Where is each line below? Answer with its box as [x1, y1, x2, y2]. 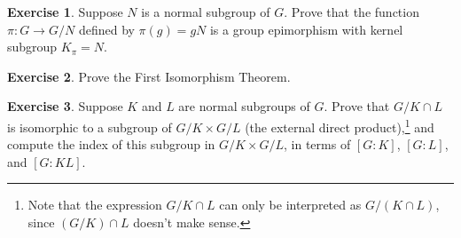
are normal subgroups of [178, 97, 310, 115]
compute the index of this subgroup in [7, 135, 215, 154]
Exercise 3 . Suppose [7, 97, 123, 115]
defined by [78, 20, 135, 38]
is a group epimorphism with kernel [209, 20, 403, 38]
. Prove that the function [284, 3, 419, 20]
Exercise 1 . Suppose [7, 3, 123, 20]
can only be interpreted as [219, 195, 362, 214]
